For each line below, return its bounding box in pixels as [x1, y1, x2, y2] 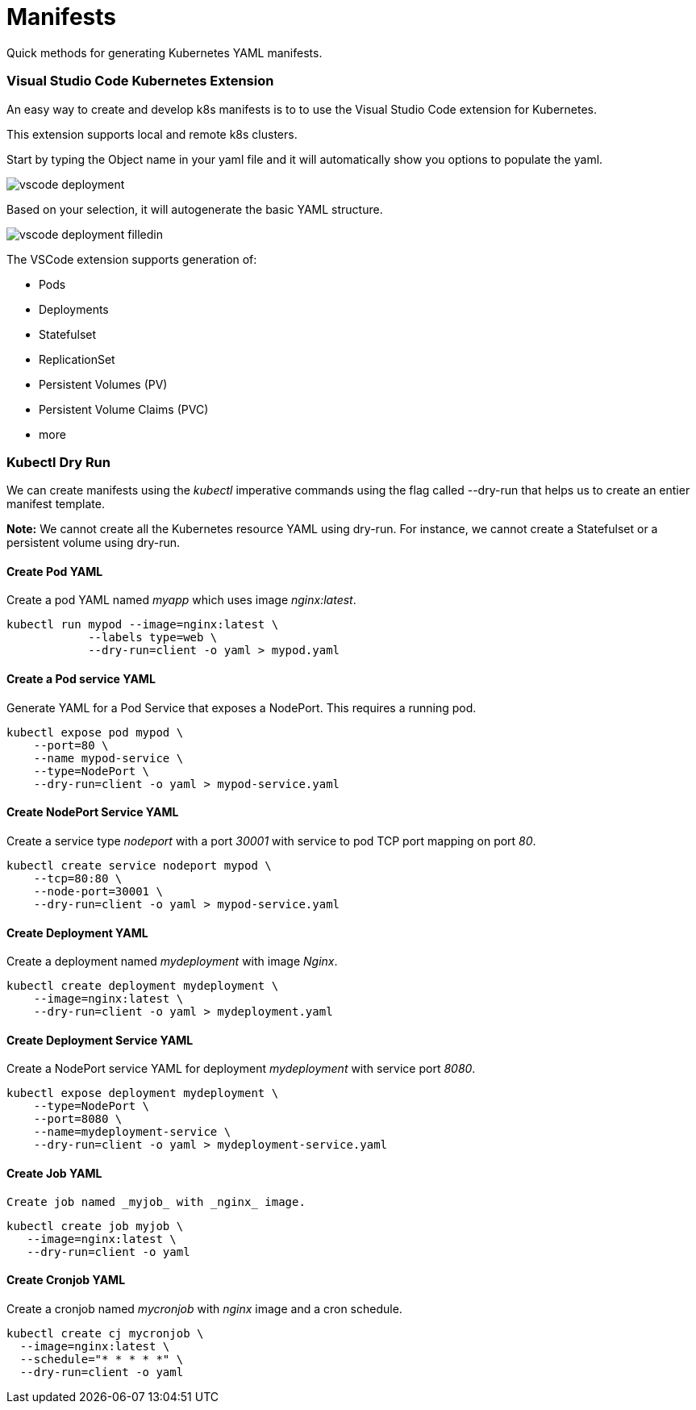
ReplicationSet [39, 352, 115, 366]
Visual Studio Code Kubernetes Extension [6, 73, 274, 90]
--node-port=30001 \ [33, 884, 163, 898]
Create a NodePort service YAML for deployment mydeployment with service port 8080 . [6, 1062, 476, 1076]
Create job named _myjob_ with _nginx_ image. [6, 1195, 306, 1208]
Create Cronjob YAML [6, 1273, 126, 1287]
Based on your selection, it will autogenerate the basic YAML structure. [6, 202, 383, 216]
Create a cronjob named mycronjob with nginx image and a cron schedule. [6, 1301, 402, 1316]
